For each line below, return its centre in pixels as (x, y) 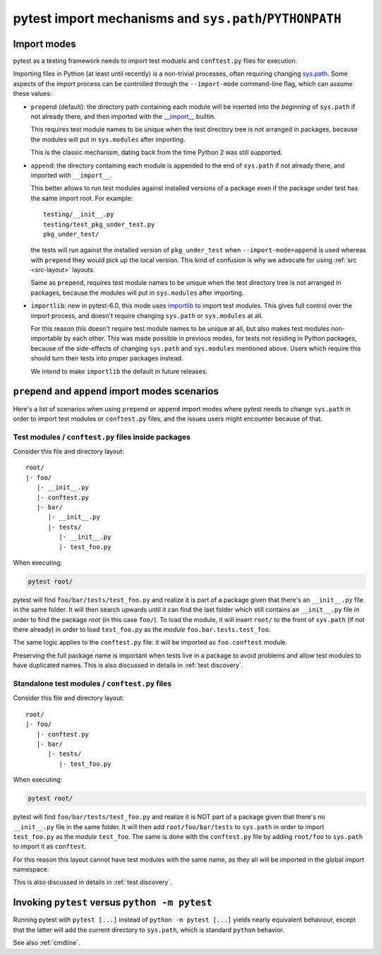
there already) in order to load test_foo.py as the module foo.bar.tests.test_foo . (142, 630)
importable (47, 339)
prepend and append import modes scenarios (116, 391)
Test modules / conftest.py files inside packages (102, 437)
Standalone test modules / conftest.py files (92, 684)
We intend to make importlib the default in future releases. (119, 371)
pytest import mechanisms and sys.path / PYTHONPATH (177, 18)
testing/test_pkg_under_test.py (99, 224)
